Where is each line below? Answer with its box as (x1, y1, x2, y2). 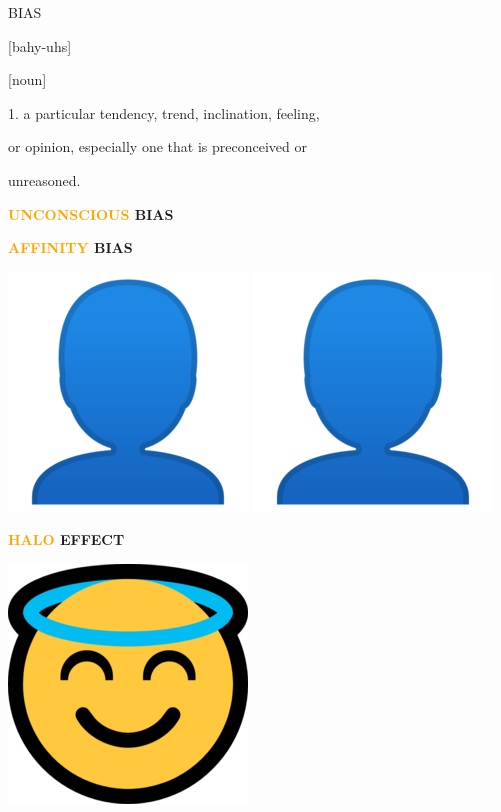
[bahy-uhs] (8, 35, 72, 56)
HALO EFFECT (8, 529, 125, 550)
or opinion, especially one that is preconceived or (8, 136, 307, 157)
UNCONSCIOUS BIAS (8, 203, 174, 224)
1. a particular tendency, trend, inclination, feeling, (8, 102, 320, 123)
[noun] (8, 69, 47, 90)
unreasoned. (8, 169, 81, 190)
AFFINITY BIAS (8, 237, 133, 258)
